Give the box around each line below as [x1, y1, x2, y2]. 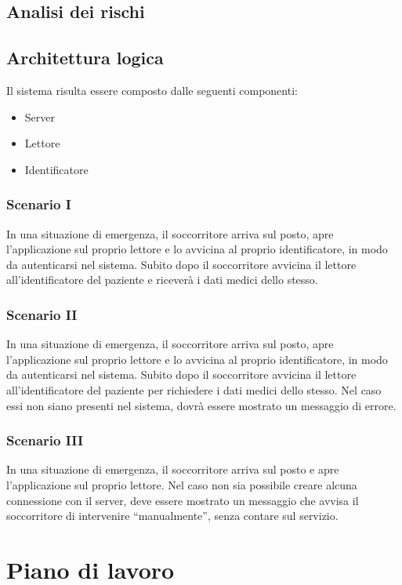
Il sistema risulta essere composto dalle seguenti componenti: [6, 82, 298, 98]
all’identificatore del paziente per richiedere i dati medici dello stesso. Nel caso [6, 381, 382, 398]
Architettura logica [6, 45, 164, 70]
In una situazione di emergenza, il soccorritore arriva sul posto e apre [6, 461, 339, 478]
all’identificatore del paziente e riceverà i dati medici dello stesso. [6, 271, 318, 288]
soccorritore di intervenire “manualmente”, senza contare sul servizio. [6, 507, 339, 524]
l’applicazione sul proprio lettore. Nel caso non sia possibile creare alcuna [6, 476, 357, 492]
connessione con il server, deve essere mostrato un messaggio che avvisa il [6, 492, 359, 508]
